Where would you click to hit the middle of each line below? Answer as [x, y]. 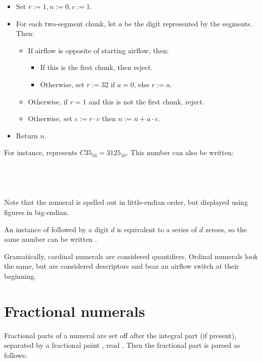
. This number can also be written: [180, 152]
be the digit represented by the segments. [188, 23]
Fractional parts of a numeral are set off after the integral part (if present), [120, 335]
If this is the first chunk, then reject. [97, 67]
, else [142, 84]
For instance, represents [41, 152]
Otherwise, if [48, 101]
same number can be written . [51, 239]
